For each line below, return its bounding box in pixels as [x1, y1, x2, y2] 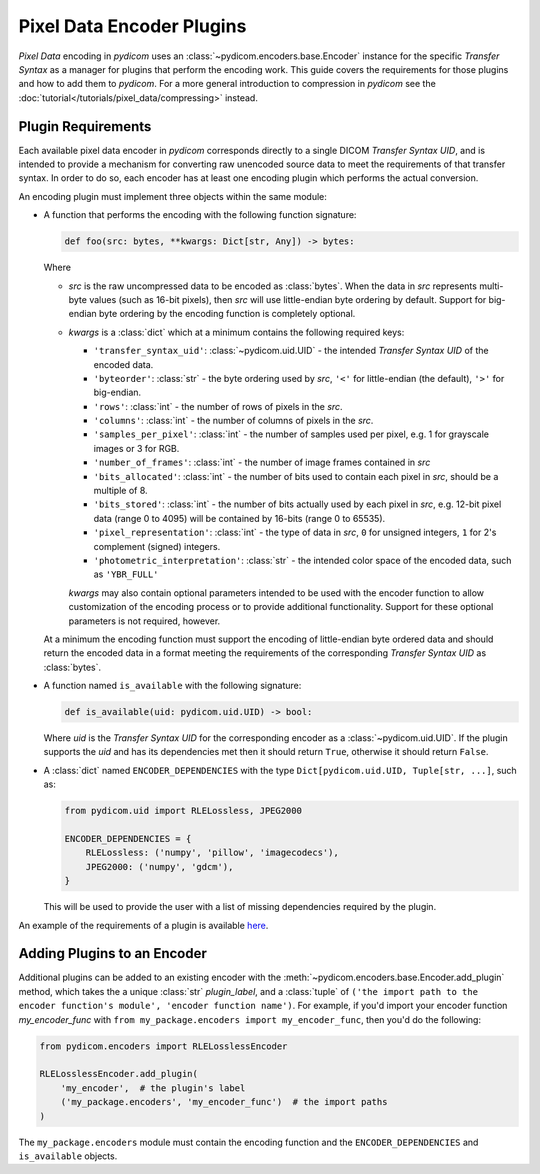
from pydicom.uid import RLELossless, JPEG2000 [64, 805, 302, 817]
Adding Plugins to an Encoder [18, 945, 207, 962]
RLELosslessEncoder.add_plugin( [39, 1068, 199, 1080]
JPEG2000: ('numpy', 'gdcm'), [85, 861, 234, 872]
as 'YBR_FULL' [93, 568, 159, 580]
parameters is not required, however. [68, 615, 221, 627]
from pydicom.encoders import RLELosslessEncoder [39, 1040, 288, 1052]
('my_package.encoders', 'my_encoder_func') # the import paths [60, 1096, 388, 1108]
